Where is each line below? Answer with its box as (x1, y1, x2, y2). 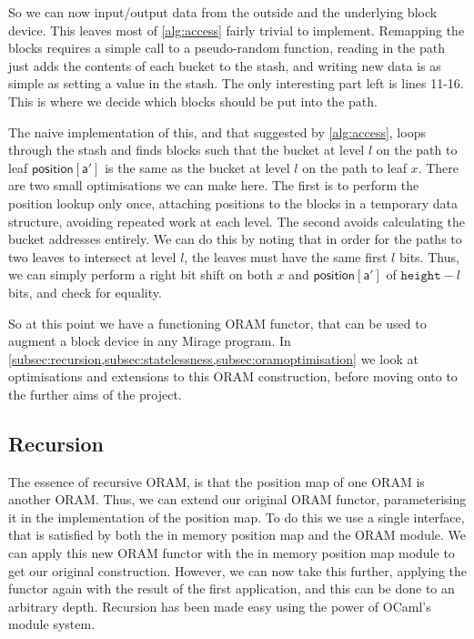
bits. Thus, (398, 247, 459, 266)
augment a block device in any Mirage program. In (8, 331, 291, 350)
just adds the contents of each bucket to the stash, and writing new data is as (8, 56, 441, 75)
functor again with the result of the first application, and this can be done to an (8, 579, 455, 598)
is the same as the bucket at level (105, 157, 290, 177)
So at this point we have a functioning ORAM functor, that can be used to (8, 313, 427, 332)
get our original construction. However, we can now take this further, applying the (8, 561, 468, 580)
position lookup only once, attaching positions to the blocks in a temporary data (8, 193, 458, 212)
